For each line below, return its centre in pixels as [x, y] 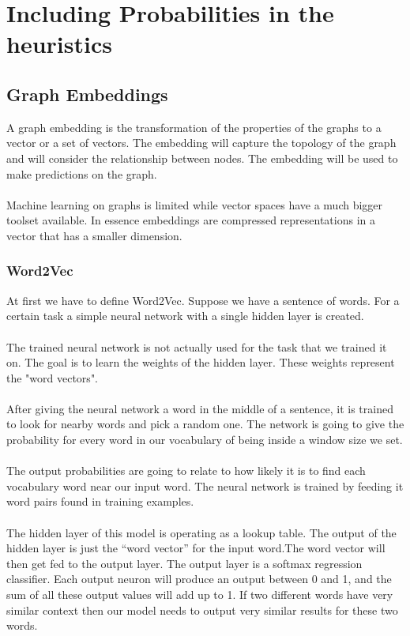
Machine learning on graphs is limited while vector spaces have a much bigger [195, 204]
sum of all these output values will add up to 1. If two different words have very [200, 595]
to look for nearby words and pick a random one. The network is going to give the [205, 424]
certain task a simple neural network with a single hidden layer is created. [185, 316]
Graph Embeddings [87, 94]
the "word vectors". [53, 377]
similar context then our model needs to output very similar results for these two [202, 610]
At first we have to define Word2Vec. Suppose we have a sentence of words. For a [203, 300]
